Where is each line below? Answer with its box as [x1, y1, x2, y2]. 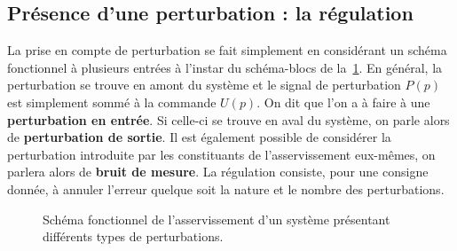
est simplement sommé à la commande [7, 92, 217, 111]
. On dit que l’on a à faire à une [256, 92, 430, 111]
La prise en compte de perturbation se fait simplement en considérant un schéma [7, 41, 447, 59]
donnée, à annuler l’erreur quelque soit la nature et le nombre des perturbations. [7, 179, 445, 198]
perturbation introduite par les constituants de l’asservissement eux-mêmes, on [7, 145, 436, 163]
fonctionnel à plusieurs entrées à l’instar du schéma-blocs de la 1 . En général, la [7, 58, 443, 76]
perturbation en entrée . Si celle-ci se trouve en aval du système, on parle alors [7, 110, 450, 129]
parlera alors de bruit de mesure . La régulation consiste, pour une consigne [7, 162, 429, 181]
